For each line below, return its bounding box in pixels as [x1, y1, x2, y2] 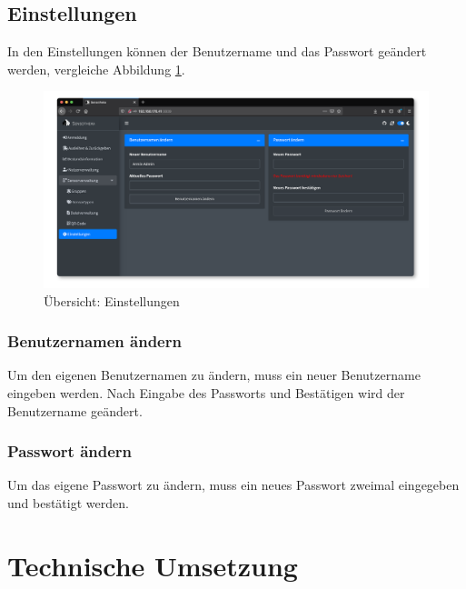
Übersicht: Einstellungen [44, 291, 180, 310]
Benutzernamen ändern [7, 330, 182, 353]
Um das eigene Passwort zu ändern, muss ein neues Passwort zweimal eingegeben [7, 475, 460, 494]
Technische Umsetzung [7, 546, 298, 584]
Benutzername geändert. [7, 401, 143, 420]
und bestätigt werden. [7, 493, 129, 512]
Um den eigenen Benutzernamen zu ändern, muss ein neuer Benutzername [7, 365, 421, 384]
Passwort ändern [7, 440, 133, 463]
